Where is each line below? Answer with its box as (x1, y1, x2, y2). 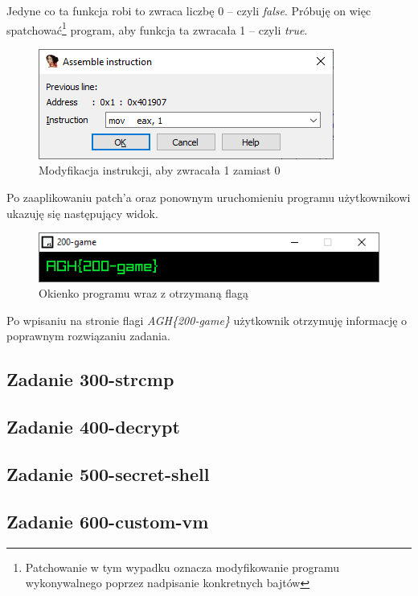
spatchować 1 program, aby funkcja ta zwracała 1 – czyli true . (6, 18, 308, 38)
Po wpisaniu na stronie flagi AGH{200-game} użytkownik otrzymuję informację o (6, 311, 408, 328)
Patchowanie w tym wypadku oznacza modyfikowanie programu (25, 558, 340, 575)
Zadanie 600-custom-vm (6, 508, 209, 533)
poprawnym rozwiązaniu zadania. (6, 327, 170, 344)
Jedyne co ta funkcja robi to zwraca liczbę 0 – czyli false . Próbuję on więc (6, 2, 371, 18)
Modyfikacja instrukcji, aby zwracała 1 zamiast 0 (39, 162, 281, 179)
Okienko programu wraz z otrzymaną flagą (39, 285, 249, 302)
